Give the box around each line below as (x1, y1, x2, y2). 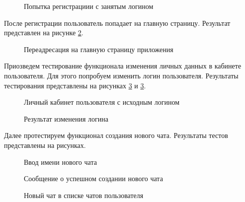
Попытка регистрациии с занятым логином (24, 1, 154, 11)
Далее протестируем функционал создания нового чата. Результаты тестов (4, 130, 228, 140)
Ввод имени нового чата (24, 156, 97, 167)
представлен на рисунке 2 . (4, 27, 83, 38)
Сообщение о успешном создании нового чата (24, 173, 163, 184)
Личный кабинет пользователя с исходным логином (24, 97, 180, 107)
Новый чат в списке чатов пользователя (24, 190, 144, 200)
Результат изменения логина (24, 113, 108, 124)
